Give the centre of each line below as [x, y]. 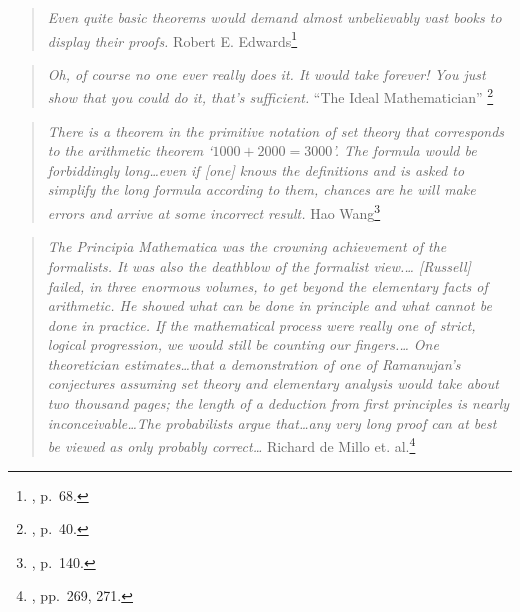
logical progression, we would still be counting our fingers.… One [243, 344]
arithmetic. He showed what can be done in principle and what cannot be [269, 305]
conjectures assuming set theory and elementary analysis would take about [273, 383]
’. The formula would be [404, 150]
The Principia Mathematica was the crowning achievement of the [247, 246]
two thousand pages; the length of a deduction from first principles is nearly [278, 403]
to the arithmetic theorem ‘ [130, 150]
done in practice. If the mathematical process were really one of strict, [261, 324]
